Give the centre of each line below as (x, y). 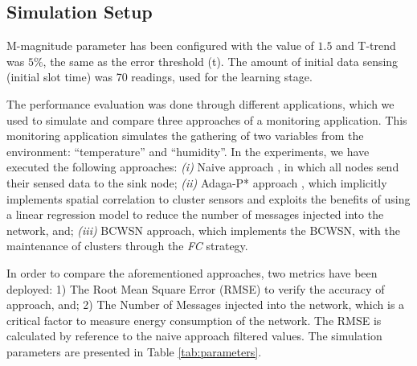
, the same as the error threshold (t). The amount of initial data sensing (221, 61)
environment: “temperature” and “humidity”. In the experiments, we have (188, 151)
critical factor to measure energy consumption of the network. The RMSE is (194, 320)
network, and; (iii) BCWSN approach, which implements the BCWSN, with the (204, 230)
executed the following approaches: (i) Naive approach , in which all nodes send (203, 167)
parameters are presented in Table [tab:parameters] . (134, 351)
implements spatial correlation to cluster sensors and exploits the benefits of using (208, 198)
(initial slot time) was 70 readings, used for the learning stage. (159, 77)
